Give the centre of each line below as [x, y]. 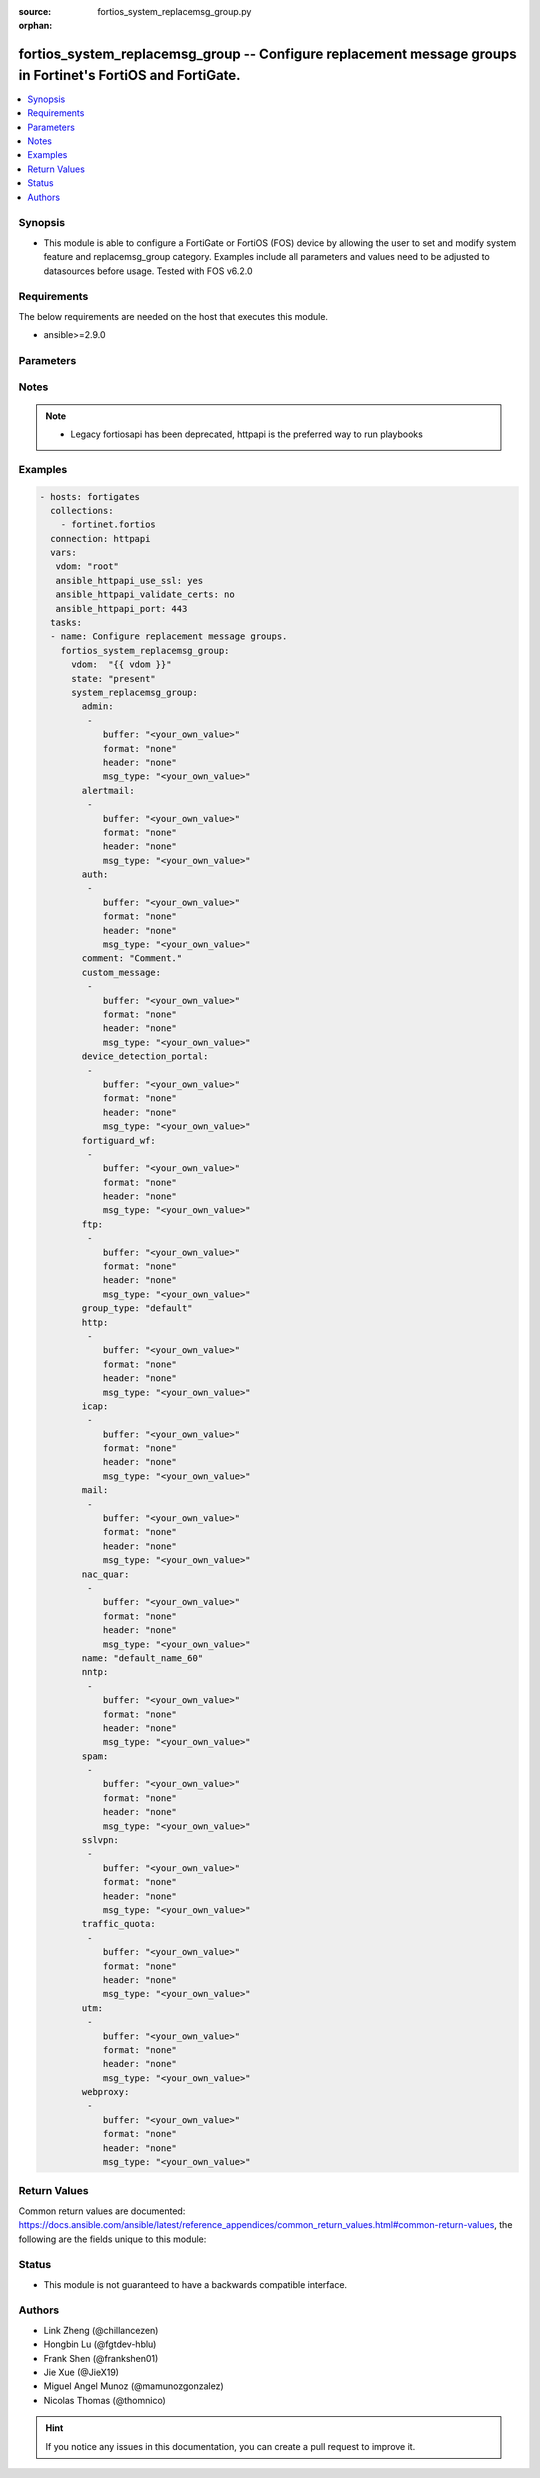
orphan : [35, 26]
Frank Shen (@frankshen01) [101, 2358]
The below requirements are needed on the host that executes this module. [173, 316]
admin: [97, 706]
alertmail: [108, 790]
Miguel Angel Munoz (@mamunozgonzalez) [133, 2386]
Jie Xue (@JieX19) [81, 2372]
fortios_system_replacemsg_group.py [174, 11]
